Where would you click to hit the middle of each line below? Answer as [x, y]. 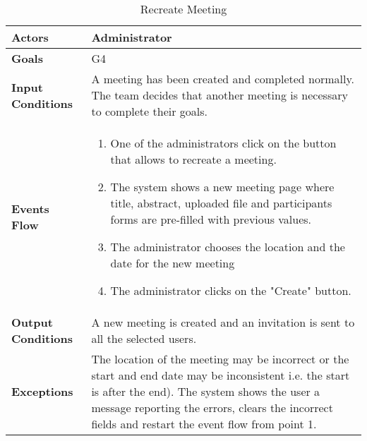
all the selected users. [144, 338]
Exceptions [42, 391]
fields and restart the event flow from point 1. [204, 424]
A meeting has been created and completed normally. [223, 79]
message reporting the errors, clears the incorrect [212, 407]
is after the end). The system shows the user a [206, 391]
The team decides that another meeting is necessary [219, 95]
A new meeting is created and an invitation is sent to [223, 322]
